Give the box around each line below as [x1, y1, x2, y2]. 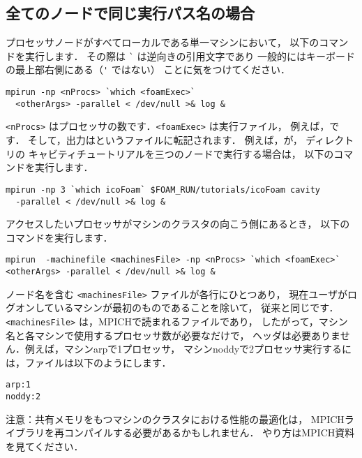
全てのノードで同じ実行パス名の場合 [6, 2, 255, 24]
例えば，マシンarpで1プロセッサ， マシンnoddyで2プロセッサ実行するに [24, 341, 352, 356]
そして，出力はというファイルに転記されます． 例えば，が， [28, 133, 303, 147]
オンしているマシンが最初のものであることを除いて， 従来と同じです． [15, 300, 339, 315]
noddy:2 [6, 392, 41, 402]
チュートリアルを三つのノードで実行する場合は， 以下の [76, 146, 334, 161]
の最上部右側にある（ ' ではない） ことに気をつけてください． [6, 62, 291, 77]
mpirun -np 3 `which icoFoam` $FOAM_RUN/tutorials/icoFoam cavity [6, 184, 321, 195]
